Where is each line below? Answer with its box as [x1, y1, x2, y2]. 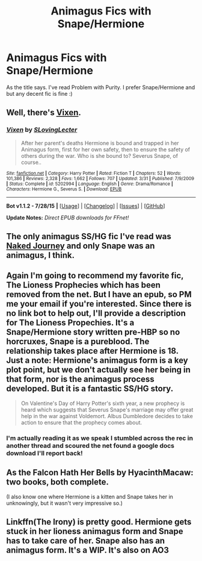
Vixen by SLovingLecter [6, 125, 78, 134]
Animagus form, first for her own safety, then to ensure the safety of [20, 146, 191, 153]
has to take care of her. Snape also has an [6, 535, 165, 546]
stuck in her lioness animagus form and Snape [6, 526, 183, 536]
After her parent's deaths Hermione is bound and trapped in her [20, 139, 179, 146]
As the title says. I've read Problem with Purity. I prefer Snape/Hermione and [6, 83, 195, 91]
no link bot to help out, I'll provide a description [6, 309, 186, 319]
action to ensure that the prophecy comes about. [20, 419, 142, 426]
